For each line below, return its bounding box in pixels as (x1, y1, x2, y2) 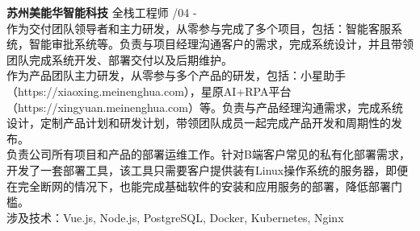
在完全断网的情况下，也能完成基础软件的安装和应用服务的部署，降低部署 (6, 177, 391, 194)
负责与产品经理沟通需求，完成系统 (221, 98, 403, 115)
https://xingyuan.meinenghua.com (18, 98, 188, 115)
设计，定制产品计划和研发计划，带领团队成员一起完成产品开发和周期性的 (6, 114, 391, 131)
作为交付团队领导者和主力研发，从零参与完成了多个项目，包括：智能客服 (6, 19, 391, 36)
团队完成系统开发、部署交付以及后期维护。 (6, 51, 233, 68)
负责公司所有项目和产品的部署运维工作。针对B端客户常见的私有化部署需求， (6, 146, 410, 163)
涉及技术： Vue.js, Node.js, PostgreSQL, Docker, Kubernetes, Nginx (6, 208, 344, 225)
